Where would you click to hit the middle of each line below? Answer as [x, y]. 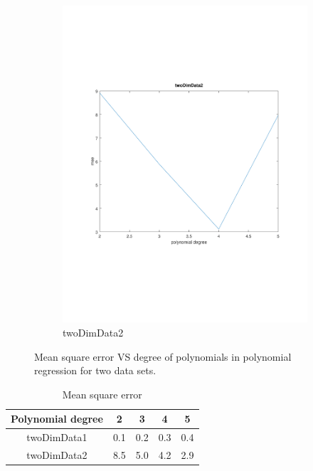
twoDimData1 [57, 437]
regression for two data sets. [95, 370]
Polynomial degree [57, 419]
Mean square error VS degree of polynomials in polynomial [163, 356]
